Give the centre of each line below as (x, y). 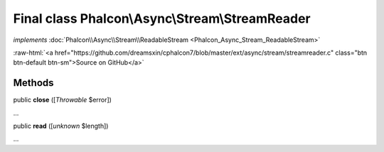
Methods (33, 83)
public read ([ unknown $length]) (61, 126)
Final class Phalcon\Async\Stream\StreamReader (162, 18)
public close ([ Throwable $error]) (62, 100)
